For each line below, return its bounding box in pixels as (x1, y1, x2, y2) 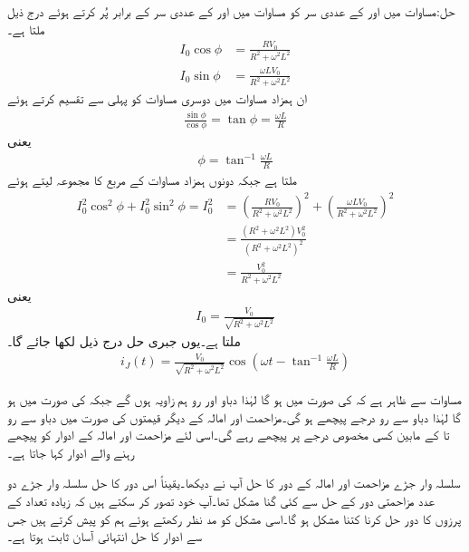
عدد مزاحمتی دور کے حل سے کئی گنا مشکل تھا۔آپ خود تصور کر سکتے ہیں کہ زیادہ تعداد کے (7, 491, 435, 510)
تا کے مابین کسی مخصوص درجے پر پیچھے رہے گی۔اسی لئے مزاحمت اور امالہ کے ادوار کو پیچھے (7, 425, 450, 444)
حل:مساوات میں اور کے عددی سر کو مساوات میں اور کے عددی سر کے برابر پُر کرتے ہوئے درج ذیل (7, 2, 455, 20)
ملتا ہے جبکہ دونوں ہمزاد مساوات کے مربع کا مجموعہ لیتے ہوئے (7, 170, 298, 189)
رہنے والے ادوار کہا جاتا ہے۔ (7, 442, 135, 461)
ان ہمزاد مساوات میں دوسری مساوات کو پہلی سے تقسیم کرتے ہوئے (7, 89, 308, 108)
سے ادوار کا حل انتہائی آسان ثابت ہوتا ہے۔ (7, 527, 203, 546)
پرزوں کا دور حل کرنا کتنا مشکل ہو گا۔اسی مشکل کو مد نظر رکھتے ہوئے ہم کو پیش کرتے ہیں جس (7, 508, 462, 528)
